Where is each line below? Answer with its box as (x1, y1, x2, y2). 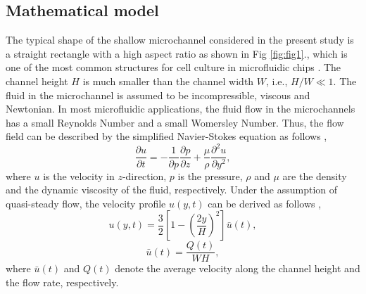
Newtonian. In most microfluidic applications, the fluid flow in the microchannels (6, 101, 355, 116)
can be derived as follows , (208, 196, 322, 210)
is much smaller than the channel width (82, 73, 254, 88)
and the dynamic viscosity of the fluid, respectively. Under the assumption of (6, 182, 338, 197)
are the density (282, 168, 347, 183)
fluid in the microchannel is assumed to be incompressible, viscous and (6, 87, 310, 102)
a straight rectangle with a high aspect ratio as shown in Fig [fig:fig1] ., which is (6, 46, 348, 60)
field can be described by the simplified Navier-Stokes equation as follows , (6, 129, 327, 143)
